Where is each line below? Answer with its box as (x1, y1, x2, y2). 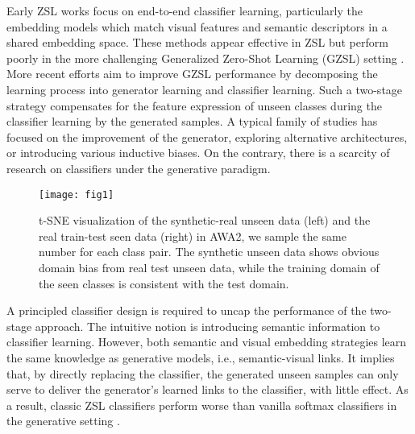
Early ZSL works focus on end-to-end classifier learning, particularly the (6, 2, 363, 19)
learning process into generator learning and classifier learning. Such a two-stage (6, 81, 403, 97)
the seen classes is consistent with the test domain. (39, 275, 289, 291)
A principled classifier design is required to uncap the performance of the (6, 302, 367, 319)
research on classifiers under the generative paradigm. (6, 159, 271, 176)
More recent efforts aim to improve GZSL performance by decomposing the (6, 65, 378, 82)
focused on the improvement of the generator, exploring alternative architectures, (6, 128, 408, 145)
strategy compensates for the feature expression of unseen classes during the (6, 97, 382, 114)
